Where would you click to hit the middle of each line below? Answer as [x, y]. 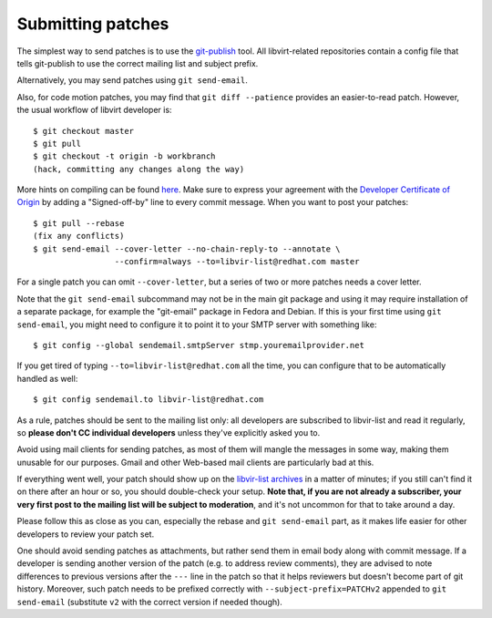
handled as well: [47, 378]
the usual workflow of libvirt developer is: [94, 110]
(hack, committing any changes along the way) [139, 169]
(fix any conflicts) [79, 236]
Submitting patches [93, 24]
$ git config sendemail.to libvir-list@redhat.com [149, 400]
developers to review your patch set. [86, 534]
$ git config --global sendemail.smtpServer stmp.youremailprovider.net [199, 345]
